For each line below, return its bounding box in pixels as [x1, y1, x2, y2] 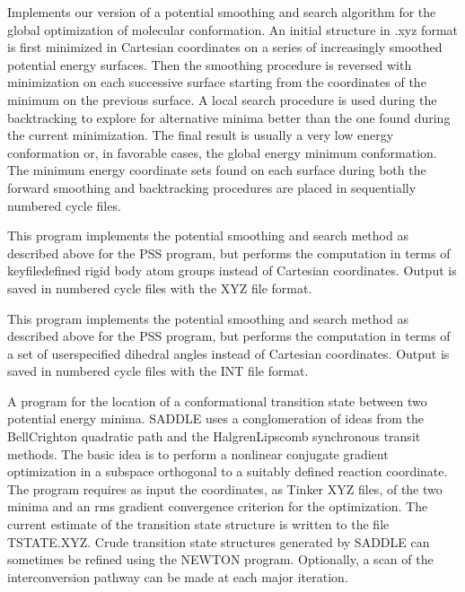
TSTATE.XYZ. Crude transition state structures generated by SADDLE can [7, 532, 430, 551]
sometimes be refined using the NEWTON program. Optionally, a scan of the [7, 550, 434, 569]
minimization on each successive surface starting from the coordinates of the [7, 73, 426, 91]
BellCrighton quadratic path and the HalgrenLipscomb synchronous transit [7, 427, 421, 446]
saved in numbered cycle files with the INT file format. [7, 361, 309, 380]
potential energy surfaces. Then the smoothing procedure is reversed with [7, 55, 412, 74]
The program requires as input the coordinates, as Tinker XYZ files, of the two [7, 479, 443, 498]
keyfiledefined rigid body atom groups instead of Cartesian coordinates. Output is [7, 261, 457, 280]
